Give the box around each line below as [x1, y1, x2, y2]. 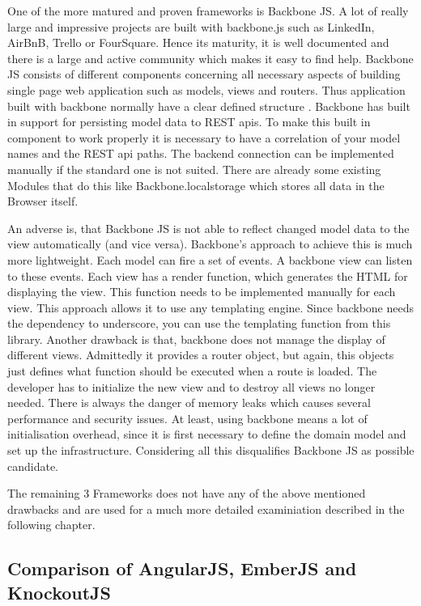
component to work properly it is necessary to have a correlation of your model [7, 129, 401, 146]
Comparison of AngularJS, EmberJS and [7, 556, 357, 581]
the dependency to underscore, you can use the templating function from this [7, 315, 391, 332]
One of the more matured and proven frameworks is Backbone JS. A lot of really [7, 2, 409, 19]
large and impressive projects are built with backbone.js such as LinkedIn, [7, 18, 375, 35]
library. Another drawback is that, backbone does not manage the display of [7, 330, 385, 347]
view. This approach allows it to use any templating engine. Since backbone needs [7, 299, 414, 316]
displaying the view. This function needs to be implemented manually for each [7, 283, 396, 300]
